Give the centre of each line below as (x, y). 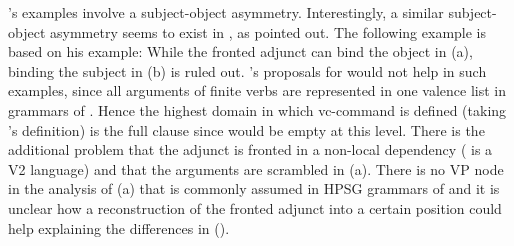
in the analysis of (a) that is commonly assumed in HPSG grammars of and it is (254, 188)
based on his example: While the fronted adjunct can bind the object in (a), (240, 51)
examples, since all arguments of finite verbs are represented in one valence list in (257, 90)
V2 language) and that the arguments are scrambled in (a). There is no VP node (256, 168)
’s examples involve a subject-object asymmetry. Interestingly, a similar (226, 12)
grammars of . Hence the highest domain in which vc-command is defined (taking (257, 109)
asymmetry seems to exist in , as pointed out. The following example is (268, 31)
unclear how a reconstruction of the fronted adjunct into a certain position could (255, 207)
